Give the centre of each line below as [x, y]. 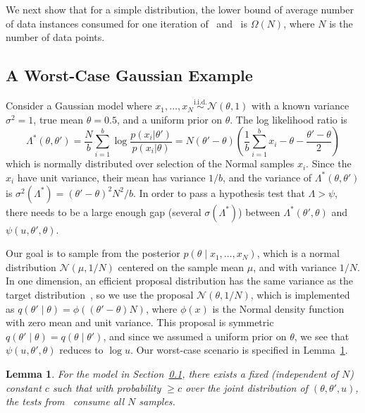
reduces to [81, 350]
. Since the [329, 163]
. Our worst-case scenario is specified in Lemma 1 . [239, 350]
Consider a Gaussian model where [79, 106]
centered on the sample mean [181, 267]
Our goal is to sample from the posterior [93, 253]
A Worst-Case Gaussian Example [129, 75]
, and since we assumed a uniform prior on [195, 336]
